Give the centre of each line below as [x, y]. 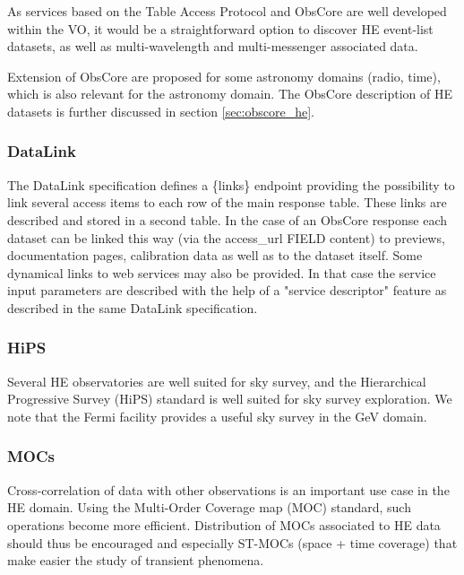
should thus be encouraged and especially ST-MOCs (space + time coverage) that [232, 542]
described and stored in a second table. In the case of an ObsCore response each [228, 219]
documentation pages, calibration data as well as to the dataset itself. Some [215, 255]
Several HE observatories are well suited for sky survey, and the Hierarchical [217, 381]
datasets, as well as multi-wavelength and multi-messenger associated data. [213, 46]
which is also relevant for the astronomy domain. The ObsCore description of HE [230, 94]
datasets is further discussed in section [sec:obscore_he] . [161, 111]
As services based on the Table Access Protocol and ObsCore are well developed [227, 11]
